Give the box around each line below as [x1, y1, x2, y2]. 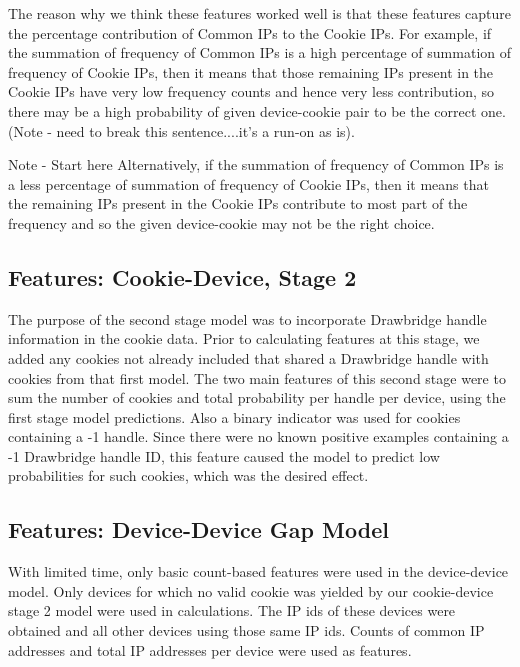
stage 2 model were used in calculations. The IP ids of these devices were [8, 600, 456, 621]
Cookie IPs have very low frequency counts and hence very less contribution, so [8, 81, 495, 102]
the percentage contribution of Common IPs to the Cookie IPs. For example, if [8, 22, 492, 43]
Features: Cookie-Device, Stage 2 [8, 261, 357, 292]
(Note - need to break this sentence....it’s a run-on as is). [8, 120, 355, 141]
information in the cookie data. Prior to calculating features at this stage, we [8, 328, 480, 349]
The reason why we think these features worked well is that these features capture [8, 3, 512, 23]
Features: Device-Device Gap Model [8, 514, 389, 545]
